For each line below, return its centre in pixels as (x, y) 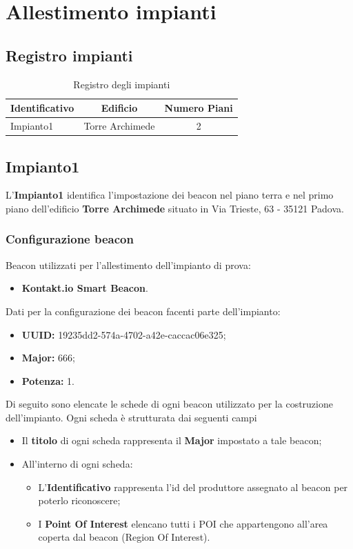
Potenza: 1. (48, 380)
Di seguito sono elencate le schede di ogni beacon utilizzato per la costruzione (169, 404)
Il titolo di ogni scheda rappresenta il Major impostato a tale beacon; (172, 440)
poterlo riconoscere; (79, 500)
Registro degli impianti (122, 84)
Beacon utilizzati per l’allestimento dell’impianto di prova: (128, 264)
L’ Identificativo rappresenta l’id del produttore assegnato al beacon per (193, 487)
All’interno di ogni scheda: (77, 464)
